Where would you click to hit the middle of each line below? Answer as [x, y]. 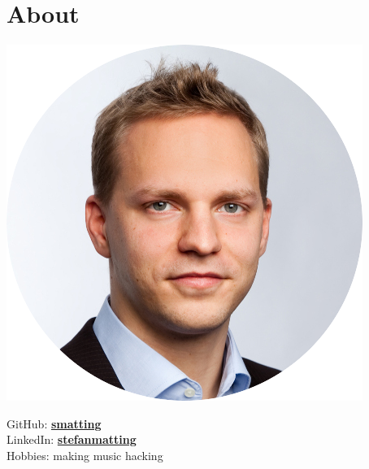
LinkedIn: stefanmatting [72, 439]
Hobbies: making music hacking [85, 455]
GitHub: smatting [54, 423]
